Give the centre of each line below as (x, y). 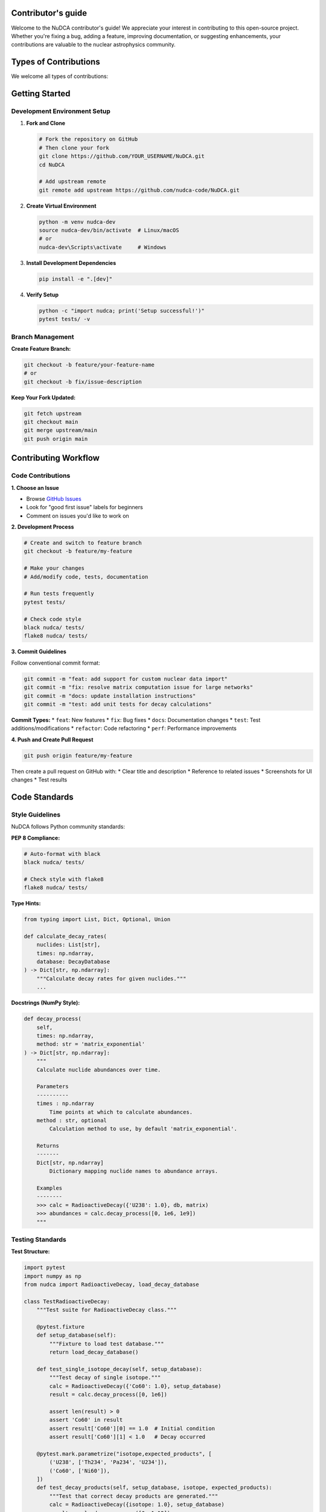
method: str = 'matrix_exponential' (91, 1044)
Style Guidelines (36, 815)
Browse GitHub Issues (54, 498)
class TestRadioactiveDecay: (67, 1301)
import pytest (45, 1268)
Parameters (53, 1087)
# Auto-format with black (62, 854)
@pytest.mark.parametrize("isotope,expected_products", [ (124, 1454)
